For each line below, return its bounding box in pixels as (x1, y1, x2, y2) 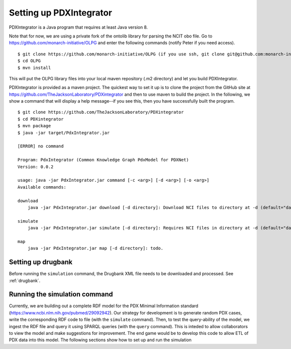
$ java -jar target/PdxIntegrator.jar (17, 130, 110, 136)
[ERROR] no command (17, 143, 64, 149)
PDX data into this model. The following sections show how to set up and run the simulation (9, 337, 192, 343)
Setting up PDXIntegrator (9, 7, 113, 18)
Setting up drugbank (9, 258, 73, 266)
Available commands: (17, 184, 66, 190)
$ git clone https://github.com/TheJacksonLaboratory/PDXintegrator (17, 109, 184, 115)
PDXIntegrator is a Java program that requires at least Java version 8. (9, 24, 148, 30)
